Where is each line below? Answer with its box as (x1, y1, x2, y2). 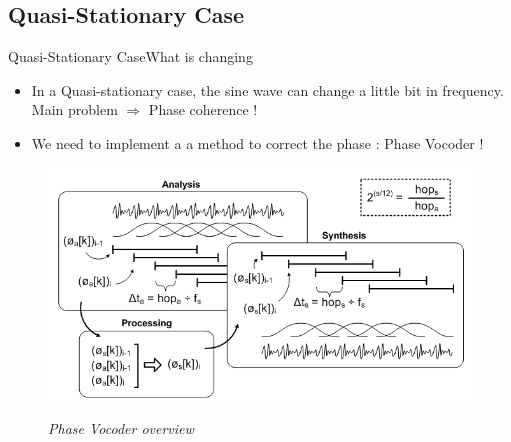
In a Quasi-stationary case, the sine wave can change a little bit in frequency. (31, 79, 504, 100)
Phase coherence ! (148, 99, 258, 120)
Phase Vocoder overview (48, 417, 194, 438)
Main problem (31, 99, 118, 120)
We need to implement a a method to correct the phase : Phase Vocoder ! (31, 132, 484, 153)
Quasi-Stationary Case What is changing (8, 46, 253, 67)
